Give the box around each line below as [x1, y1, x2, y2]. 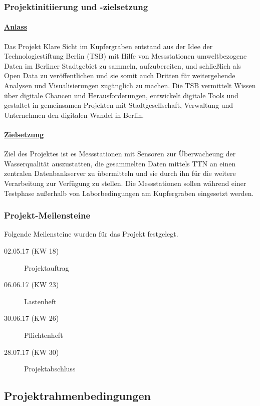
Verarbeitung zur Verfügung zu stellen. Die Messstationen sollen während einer [4, 177, 246, 188]
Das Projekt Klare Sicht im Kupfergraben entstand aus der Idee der [4, 41, 213, 51]
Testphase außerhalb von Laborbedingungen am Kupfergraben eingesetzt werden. [4, 187, 254, 198]
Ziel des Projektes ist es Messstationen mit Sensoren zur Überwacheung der [4, 148, 236, 159]
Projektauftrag [24, 262, 69, 273]
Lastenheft [24, 296, 57, 306]
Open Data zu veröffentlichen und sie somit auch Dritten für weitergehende [4, 70, 235, 81]
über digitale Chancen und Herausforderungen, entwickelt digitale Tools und [4, 90, 238, 100]
